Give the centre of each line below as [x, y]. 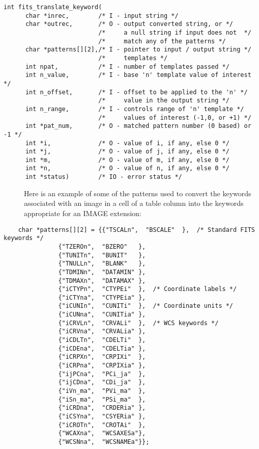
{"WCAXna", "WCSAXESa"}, [102, 433]
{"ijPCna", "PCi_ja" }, [102, 374]
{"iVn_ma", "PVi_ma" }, [102, 391]
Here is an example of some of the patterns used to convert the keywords [138, 193]
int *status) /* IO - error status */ [104, 177]
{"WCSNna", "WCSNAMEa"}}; [104, 442]
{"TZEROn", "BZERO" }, [102, 246]
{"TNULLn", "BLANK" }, [102, 264]
